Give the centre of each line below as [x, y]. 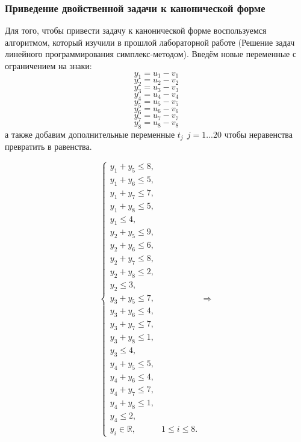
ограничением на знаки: [48, 66]
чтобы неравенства [258, 134]
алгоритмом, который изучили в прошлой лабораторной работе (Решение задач [150, 42]
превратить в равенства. [48, 146]
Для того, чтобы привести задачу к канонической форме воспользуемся [136, 30]
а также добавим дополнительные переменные [90, 134]
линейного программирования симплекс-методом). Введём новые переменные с [151, 54]
